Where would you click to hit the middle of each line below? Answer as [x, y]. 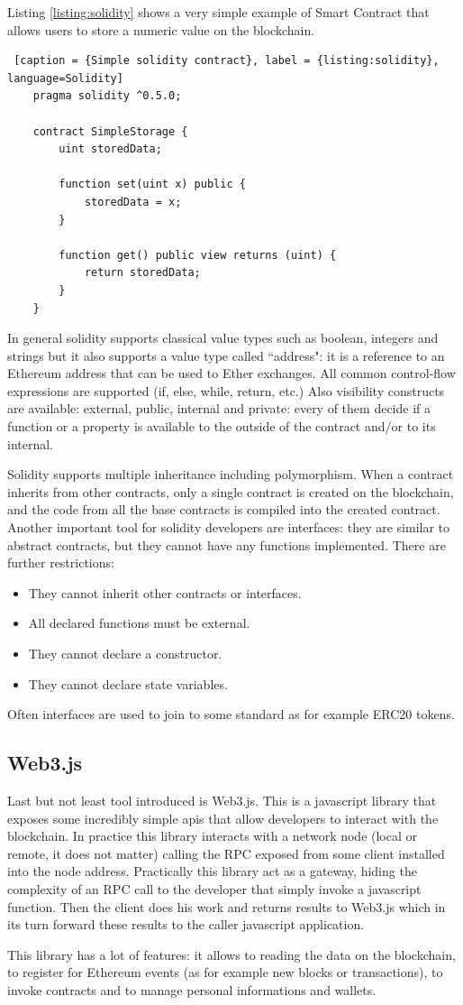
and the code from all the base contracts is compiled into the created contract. [224, 509]
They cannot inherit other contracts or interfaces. [165, 592]
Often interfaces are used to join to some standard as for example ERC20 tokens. [231, 714]
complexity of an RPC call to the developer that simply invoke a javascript [214, 888]
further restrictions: [61, 562]
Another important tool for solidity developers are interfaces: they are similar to [229, 527]
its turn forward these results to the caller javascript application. [186, 924]
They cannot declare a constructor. [125, 653]
